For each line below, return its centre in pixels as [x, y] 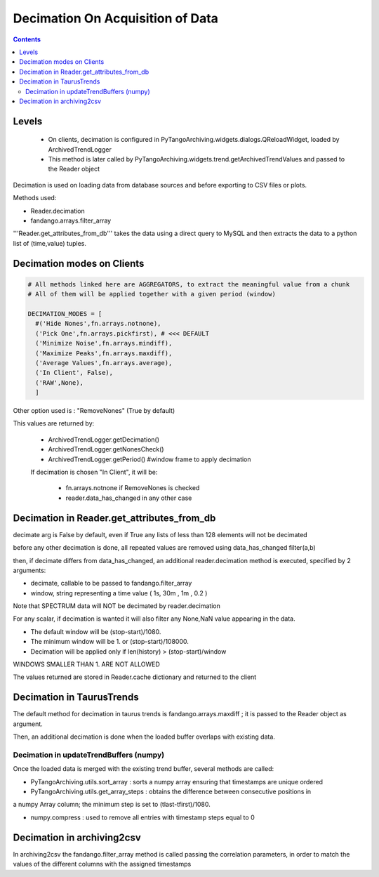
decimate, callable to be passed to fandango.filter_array [111, 583]
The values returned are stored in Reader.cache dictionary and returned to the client [135, 677]
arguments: [29, 570]
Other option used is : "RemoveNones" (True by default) [94, 411]
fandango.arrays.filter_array [71, 220]
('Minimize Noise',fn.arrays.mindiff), [104, 343]
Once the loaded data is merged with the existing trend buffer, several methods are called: [143, 769]
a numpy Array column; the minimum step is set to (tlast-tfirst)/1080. [112, 805]
